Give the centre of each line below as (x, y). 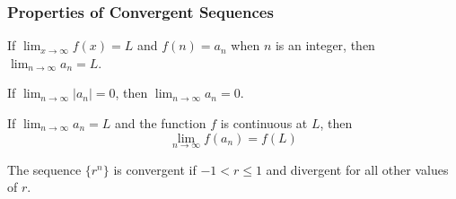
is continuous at (264, 123)
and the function (160, 123)
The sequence (44, 169)
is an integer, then (325, 45)
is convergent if (155, 169)
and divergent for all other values (357, 169)
